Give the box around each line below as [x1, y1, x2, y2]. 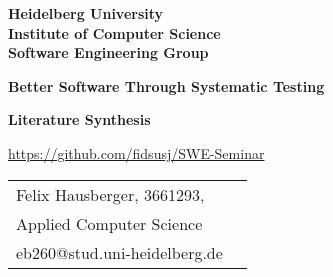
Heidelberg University [8, 3, 164, 23]
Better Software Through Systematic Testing [8, 75, 325, 96]
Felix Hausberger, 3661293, [16, 182, 205, 206]
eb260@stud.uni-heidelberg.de [16, 240, 223, 264]
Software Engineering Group [8, 42, 209, 63]
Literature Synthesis [8, 109, 151, 130]
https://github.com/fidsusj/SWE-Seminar [8, 142, 265, 163]
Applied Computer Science [16, 211, 203, 235]
